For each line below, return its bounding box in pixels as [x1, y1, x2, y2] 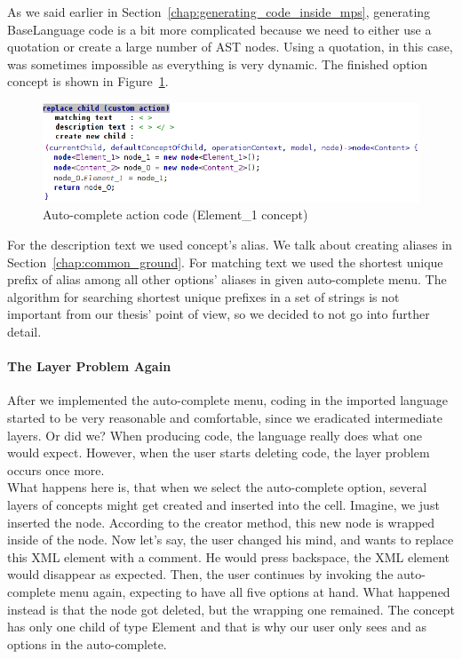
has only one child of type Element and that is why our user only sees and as [7, 617, 427, 636]
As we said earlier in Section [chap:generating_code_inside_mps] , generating [7, 3, 431, 20]
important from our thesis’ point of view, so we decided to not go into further [7, 305, 430, 323]
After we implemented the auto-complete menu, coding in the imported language [7, 391, 448, 409]
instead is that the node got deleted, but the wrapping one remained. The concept [7, 599, 455, 618]
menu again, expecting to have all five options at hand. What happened [60, 582, 450, 600]
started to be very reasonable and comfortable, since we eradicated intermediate [7, 408, 443, 426]
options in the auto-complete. [7, 634, 167, 653]
